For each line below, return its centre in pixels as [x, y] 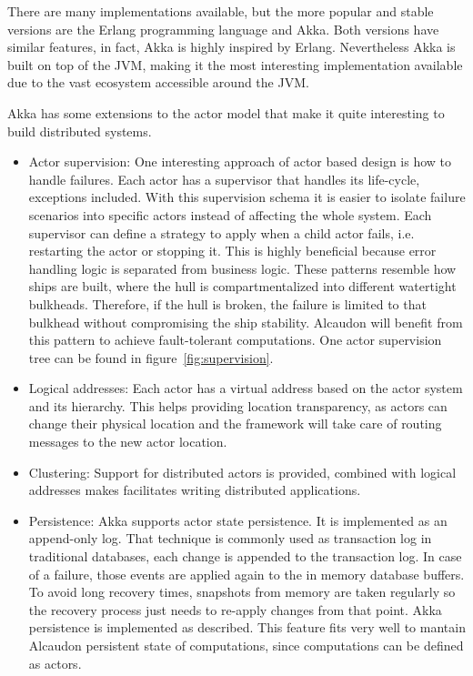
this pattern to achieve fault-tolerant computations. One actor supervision [235, 340]
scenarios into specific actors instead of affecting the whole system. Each [230, 214]
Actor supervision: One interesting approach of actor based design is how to [240, 161]
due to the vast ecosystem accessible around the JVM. [158, 82]
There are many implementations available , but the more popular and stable [221, 11]
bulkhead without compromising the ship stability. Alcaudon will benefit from [246, 322]
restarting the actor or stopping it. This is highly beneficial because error [232, 251]
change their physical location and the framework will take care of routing [235, 424]
